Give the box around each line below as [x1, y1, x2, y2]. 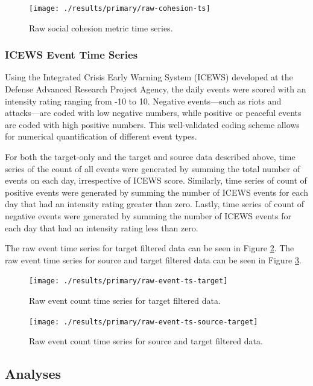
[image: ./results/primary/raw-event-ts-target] [29, 277, 228, 286]
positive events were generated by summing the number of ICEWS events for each [5, 185, 309, 198]
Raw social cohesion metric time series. [29, 21, 173, 34]
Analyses [5, 364, 61, 383]
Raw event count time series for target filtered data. [29, 294, 221, 307]
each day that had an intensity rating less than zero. [5, 221, 198, 234]
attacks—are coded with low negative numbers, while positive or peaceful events [5, 106, 302, 119]
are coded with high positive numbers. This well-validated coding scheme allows [5, 118, 300, 130]
